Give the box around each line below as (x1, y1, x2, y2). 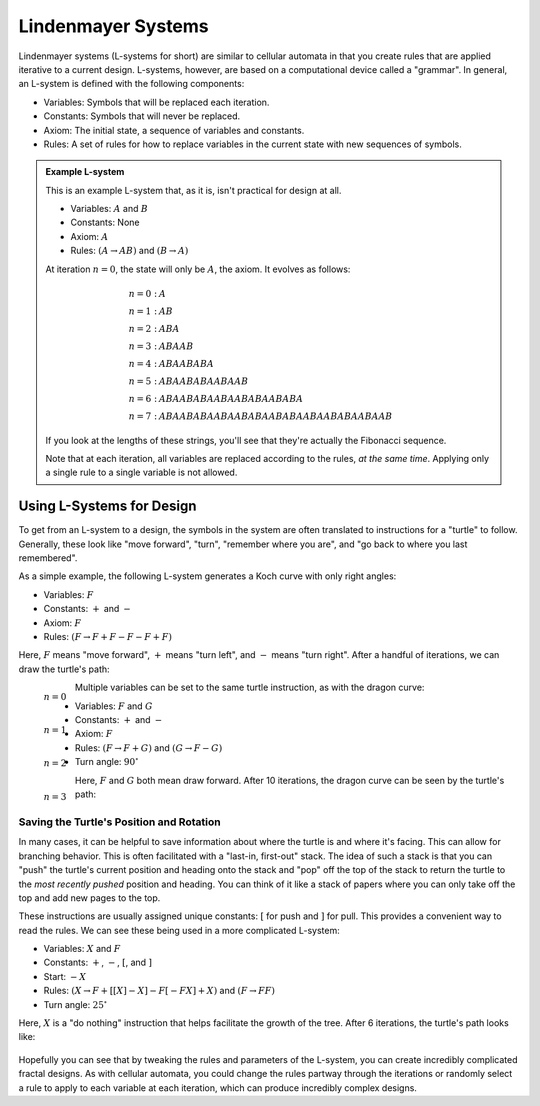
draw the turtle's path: (18, 663, 110, 675)
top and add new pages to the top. (18, 891, 161, 904)
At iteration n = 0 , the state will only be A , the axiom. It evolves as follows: (45, 263, 351, 275)
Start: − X (43, 970, 87, 982)
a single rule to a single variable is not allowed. (45, 466, 238, 479)
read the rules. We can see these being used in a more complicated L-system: (18, 924, 340, 936)
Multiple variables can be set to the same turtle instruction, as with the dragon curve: (75, 681, 425, 694)
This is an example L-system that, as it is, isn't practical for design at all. (45, 184, 342, 196)
